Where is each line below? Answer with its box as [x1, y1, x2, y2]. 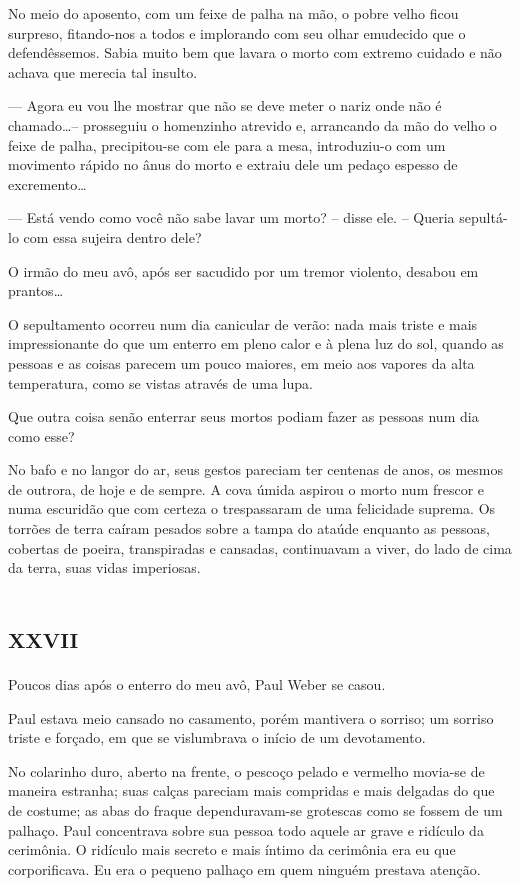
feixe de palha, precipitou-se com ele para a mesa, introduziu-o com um [8, 134, 446, 155]
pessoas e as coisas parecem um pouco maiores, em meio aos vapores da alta [8, 352, 475, 373]
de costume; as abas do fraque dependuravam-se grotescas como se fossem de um [8, 799, 503, 820]
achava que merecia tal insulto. [8, 61, 198, 82]
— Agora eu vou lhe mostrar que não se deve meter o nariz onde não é [8, 95, 442, 116]
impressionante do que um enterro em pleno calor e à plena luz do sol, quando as [8, 333, 504, 354]
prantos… [8, 280, 64, 301]
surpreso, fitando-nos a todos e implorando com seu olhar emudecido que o [8, 22, 466, 43]
